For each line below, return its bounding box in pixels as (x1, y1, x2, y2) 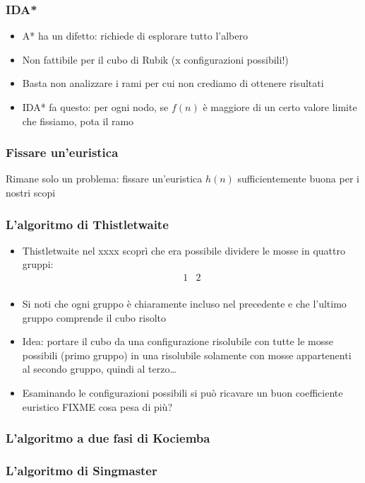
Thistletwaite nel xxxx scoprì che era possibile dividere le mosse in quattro (22, 243, 345, 257)
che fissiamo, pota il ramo (22, 113, 134, 128)
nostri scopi (6, 185, 56, 199)
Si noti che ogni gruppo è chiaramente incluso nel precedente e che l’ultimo (22, 296, 347, 311)
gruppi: (22, 257, 54, 272)
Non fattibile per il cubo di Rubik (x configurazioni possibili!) (22, 52, 289, 66)
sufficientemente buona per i (237, 171, 359, 186)
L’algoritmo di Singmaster (6, 461, 157, 479)
